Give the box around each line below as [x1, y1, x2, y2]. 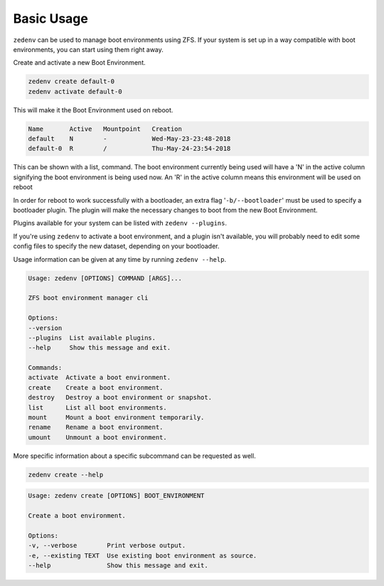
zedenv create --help [28, 470, 104, 479]
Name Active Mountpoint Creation [28, 124, 183, 133]
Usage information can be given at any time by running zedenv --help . [13, 255, 227, 263]
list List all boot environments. [28, 403, 167, 412]
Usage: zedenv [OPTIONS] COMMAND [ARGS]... [28, 274, 183, 282]
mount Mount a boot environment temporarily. [28, 413, 205, 422]
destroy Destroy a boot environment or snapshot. [28, 393, 213, 402]
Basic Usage [13, 11, 88, 26]
